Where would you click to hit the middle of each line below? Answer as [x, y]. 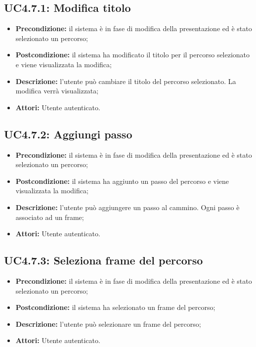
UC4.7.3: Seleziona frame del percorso [104, 260]
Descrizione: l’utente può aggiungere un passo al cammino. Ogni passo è [128, 207]
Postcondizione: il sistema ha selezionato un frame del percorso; [115, 307]
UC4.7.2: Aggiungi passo [68, 134]
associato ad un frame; [50, 217]
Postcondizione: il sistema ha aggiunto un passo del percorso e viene [122, 181]
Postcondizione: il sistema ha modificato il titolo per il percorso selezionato [133, 55]
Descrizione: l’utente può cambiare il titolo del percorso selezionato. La [126, 81]
